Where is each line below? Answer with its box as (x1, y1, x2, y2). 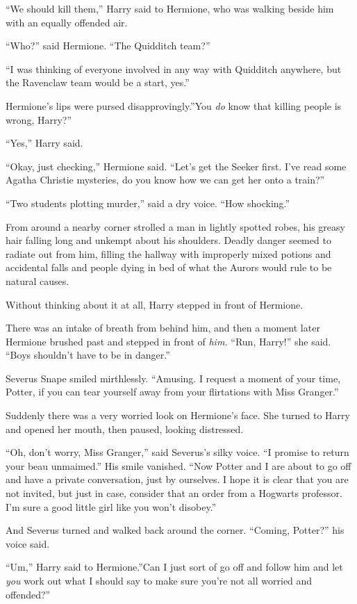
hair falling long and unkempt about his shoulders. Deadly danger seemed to (6, 233, 331, 247)
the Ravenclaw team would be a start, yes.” (6, 75, 190, 90)
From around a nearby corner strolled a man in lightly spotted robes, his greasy (6, 219, 345, 234)
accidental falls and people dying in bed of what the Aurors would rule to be (6, 260, 332, 275)
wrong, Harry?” (6, 112, 72, 126)
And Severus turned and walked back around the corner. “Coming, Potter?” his (6, 523, 344, 537)
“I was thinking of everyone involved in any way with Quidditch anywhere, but (6, 61, 342, 76)
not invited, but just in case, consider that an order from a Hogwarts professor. (6, 486, 342, 500)
